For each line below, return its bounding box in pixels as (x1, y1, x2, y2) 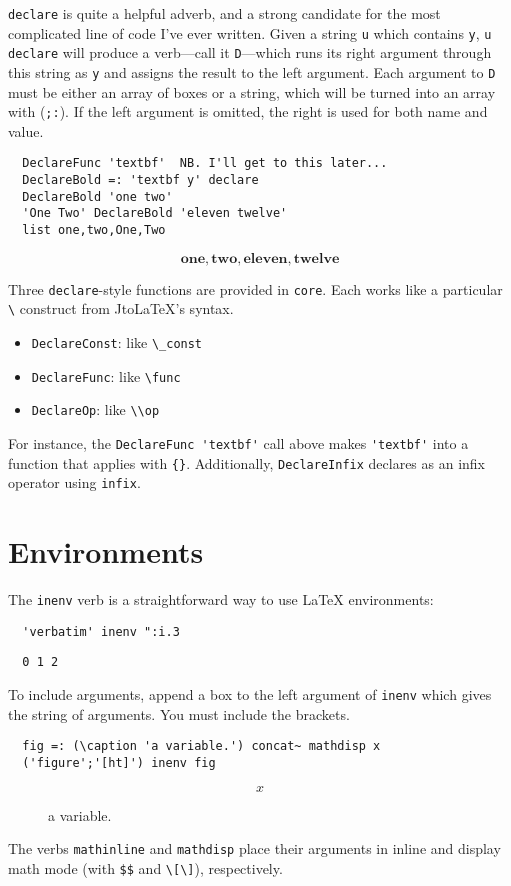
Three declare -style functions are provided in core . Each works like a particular (8, 278, 503, 299)
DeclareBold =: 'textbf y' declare (22, 173, 259, 188)
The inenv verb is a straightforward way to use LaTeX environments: (8, 589, 434, 610)
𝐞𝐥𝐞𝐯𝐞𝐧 (243, 251, 288, 266)
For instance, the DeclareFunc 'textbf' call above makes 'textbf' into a (8, 433, 469, 454)
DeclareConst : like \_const (31, 332, 203, 353)
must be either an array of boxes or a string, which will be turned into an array (8, 81, 496, 102)
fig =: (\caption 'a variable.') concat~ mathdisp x (22, 739, 381, 754)
